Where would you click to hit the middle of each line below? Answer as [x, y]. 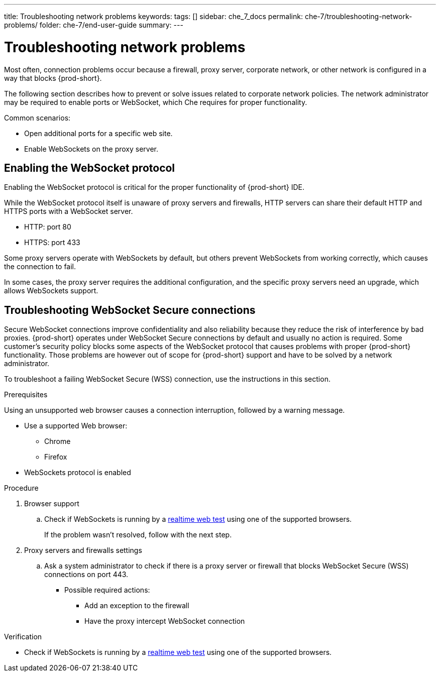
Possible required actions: [107, 590]
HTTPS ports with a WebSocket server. [69, 211]
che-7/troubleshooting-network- [358, 16]
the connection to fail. [40, 267]
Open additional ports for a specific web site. [98, 133]
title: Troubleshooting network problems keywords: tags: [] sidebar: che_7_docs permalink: [153, 16]
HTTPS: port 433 [52, 243]
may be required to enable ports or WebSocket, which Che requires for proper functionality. [156, 102]
